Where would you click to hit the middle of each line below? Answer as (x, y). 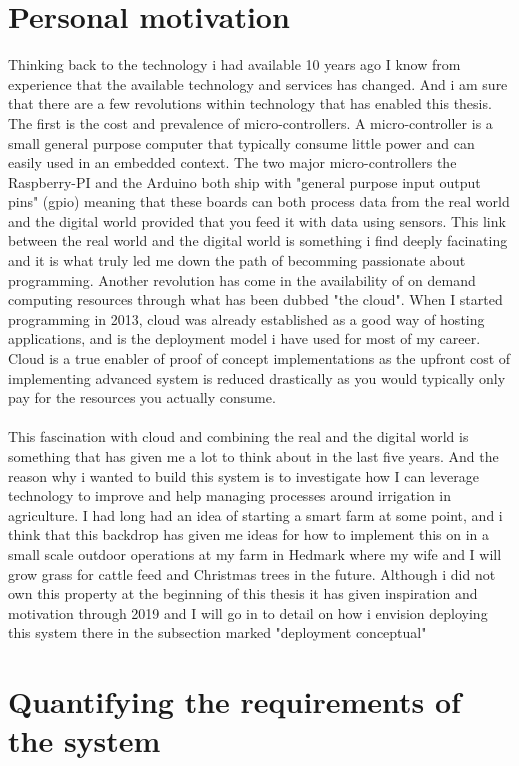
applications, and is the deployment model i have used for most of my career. (244, 338)
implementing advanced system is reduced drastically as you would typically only (257, 377)
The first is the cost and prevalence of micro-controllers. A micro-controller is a (250, 122)
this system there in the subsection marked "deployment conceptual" (217, 632)
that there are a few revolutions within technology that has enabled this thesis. (250, 103)
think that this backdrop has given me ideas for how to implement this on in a (249, 534)
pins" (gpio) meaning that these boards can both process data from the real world (259, 201)
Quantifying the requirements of (234, 701)
